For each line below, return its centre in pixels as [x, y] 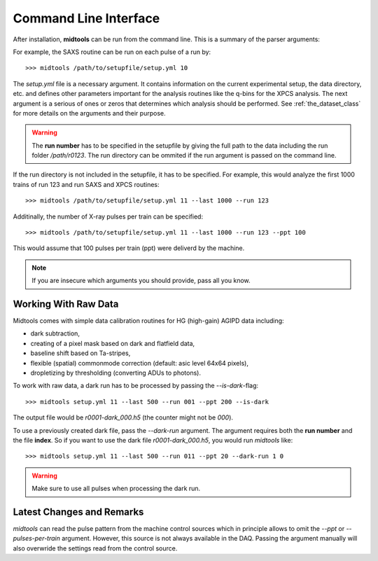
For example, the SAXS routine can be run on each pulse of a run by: [112, 52]
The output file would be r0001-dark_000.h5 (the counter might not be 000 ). [123, 417]
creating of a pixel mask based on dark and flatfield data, [113, 343]
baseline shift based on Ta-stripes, [80, 353]
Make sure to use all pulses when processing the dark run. [116, 489]
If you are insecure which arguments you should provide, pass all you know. [141, 281]
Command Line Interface [86, 18]
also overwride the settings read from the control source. [95, 548]
